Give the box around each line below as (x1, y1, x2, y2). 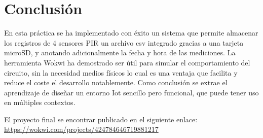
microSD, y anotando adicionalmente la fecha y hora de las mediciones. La (4, 47, 236, 58)
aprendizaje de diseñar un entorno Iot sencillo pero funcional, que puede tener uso (4, 87, 259, 97)
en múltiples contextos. (4, 97, 76, 108)
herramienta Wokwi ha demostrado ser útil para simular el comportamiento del (4, 57, 250, 67)
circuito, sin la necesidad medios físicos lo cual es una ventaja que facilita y (4, 67, 238, 78)
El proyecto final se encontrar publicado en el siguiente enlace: (4, 114, 198, 124)
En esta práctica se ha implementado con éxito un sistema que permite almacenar (4, 27, 258, 38)
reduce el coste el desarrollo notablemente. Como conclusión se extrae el (4, 77, 228, 88)
